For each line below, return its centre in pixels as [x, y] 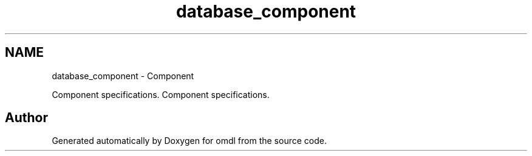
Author [26, 118]
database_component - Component [123, 76]
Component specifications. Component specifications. [161, 94]
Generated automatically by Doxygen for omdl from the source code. [189, 141]
